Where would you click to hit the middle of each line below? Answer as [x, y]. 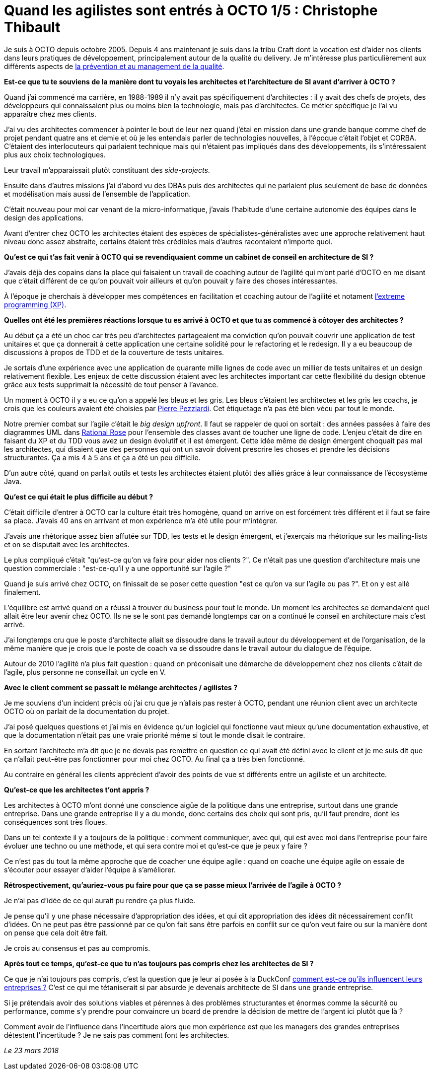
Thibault [32, 27]
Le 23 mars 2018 [32, 1050]
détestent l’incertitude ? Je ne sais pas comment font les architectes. [117, 1035]
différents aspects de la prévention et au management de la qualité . [114, 66]
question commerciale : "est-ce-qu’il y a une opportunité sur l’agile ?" [118, 568]
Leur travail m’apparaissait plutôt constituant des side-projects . [107, 170]
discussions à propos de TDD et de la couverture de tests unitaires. [114, 352]
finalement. [22, 592]
